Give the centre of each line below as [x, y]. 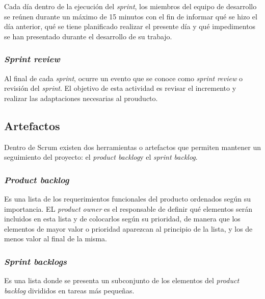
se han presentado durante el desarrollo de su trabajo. [88, 36]
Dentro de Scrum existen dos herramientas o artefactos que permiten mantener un [132, 147]
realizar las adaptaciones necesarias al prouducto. [81, 98]
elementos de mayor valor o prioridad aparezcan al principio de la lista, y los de [128, 228]
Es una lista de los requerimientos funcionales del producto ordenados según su [127, 198]
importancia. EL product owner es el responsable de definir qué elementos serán [128, 208]
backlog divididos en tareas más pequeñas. [69, 290]
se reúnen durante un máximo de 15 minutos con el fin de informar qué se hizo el [131, 16]
